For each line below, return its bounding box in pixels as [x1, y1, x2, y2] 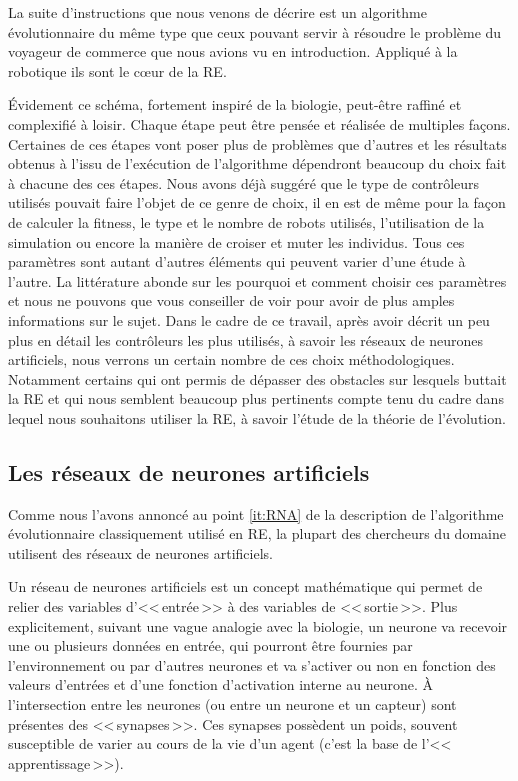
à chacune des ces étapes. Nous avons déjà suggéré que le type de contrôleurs [8, 172, 480, 193]
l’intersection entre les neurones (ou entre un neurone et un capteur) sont [8, 694, 457, 715]
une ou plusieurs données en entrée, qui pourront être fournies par [8, 635, 413, 656]
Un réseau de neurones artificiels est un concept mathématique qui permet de [8, 576, 483, 597]
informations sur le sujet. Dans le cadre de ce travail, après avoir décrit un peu [8, 309, 490, 330]
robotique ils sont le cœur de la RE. [8, 60, 227, 81]
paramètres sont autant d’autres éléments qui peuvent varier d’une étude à [8, 251, 466, 272]
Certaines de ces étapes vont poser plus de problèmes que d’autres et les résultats [8, 133, 507, 154]
